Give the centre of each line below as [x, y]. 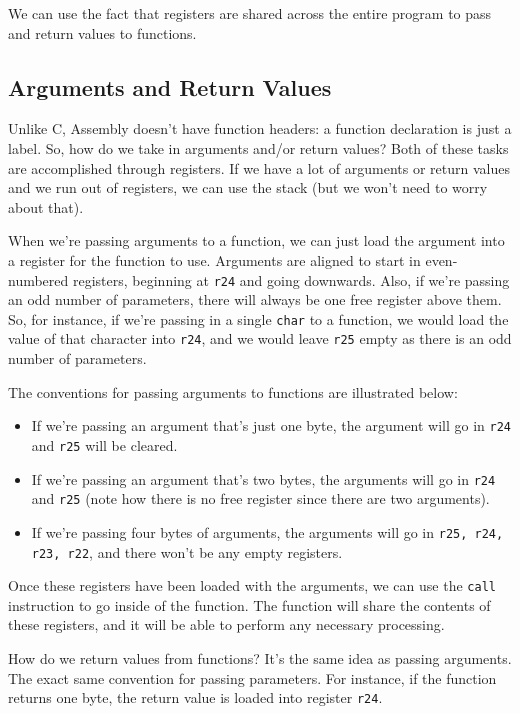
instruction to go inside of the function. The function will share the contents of [249, 604]
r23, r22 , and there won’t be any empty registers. [187, 551]
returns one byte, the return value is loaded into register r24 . [195, 697]
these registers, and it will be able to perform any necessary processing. [226, 624]
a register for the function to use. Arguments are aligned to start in [214, 259]
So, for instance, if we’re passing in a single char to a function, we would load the [258, 318]
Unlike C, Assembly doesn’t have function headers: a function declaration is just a [260, 128]
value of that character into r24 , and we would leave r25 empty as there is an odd [260, 338]
